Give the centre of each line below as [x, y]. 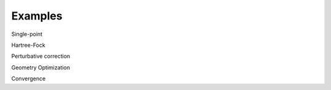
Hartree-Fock [28, 45]
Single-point [27, 34]
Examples [37, 16]
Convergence [29, 78]
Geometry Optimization [41, 67]
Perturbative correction [41, 56]
